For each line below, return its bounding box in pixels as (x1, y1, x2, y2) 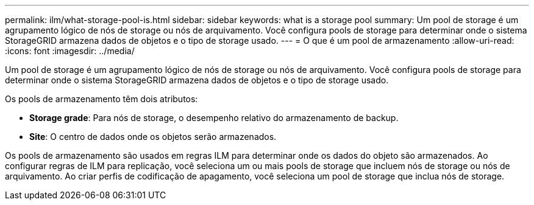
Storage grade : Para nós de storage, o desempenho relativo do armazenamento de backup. (29, 113, 399, 123)
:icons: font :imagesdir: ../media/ (5, 46, 135, 56)
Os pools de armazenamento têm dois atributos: (5, 94, 198, 104)
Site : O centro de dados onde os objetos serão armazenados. (29, 131, 277, 142)
